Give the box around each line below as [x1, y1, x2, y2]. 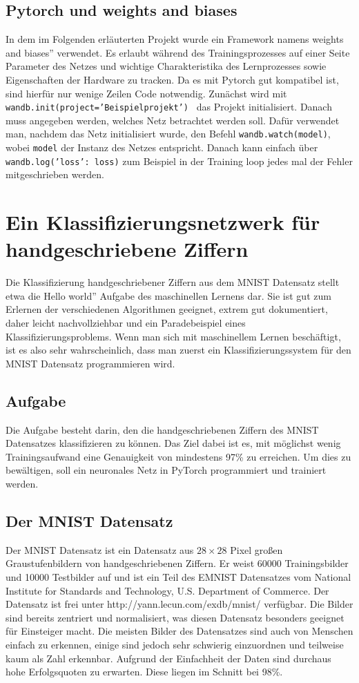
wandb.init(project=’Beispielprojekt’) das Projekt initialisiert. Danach [6, 99, 332, 114]
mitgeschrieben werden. [6, 167, 104, 182]
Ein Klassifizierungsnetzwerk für [6, 208, 320, 236]
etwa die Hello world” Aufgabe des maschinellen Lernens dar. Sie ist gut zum [6, 288, 331, 302]
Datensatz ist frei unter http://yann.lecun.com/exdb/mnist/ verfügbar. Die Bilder [6, 597, 353, 611]
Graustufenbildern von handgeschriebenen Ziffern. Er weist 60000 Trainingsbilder [6, 556, 349, 570]
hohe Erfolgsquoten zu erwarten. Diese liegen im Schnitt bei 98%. [6, 664, 283, 679]
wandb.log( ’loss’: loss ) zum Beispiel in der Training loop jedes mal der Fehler [6, 153, 353, 168]
